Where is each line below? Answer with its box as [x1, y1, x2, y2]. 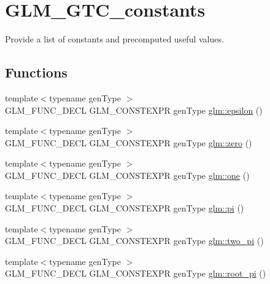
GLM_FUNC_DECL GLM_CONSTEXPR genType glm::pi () [5, 202, 244, 215]
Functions [5, 63, 67, 82]
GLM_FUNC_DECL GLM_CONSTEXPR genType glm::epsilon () [5, 103, 263, 116]
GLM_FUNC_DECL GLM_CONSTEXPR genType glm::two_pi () [5, 234, 264, 247]
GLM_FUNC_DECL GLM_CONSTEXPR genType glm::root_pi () [5, 267, 266, 280]
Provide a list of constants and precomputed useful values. [5, 33, 224, 45]
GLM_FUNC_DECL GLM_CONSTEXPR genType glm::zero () [5, 136, 252, 149]
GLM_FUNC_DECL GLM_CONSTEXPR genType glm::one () [5, 168, 250, 181]
